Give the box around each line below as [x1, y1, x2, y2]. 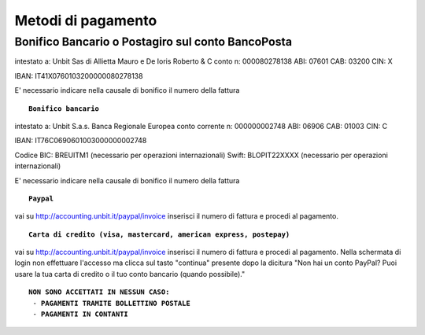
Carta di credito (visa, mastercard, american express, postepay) [28, 230, 290, 239]
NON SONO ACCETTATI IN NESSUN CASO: [28, 288, 170, 296]
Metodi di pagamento [14, 12, 157, 29]
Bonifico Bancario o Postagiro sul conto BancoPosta [14, 35, 293, 49]
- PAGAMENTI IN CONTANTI [32, 310, 129, 318]
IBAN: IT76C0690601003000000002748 [14, 136, 147, 145]
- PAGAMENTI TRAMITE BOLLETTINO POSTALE [32, 299, 190, 307]
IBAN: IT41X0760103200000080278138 [14, 71, 143, 80]
